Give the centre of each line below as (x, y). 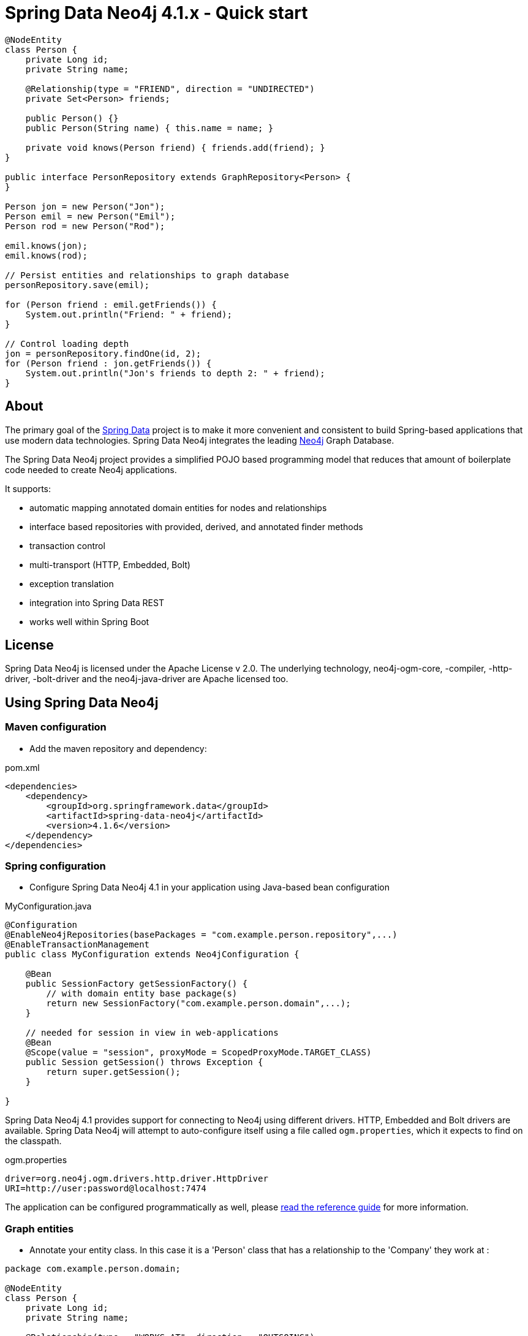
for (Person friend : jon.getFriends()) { (108, 363)
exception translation (72, 583)
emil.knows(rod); (46, 255)
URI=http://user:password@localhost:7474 (106, 1189)
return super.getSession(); (113, 1072)
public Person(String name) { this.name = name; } (149, 128)
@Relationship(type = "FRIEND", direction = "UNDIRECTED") (170, 89)
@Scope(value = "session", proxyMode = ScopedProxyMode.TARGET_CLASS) (198, 1053)
